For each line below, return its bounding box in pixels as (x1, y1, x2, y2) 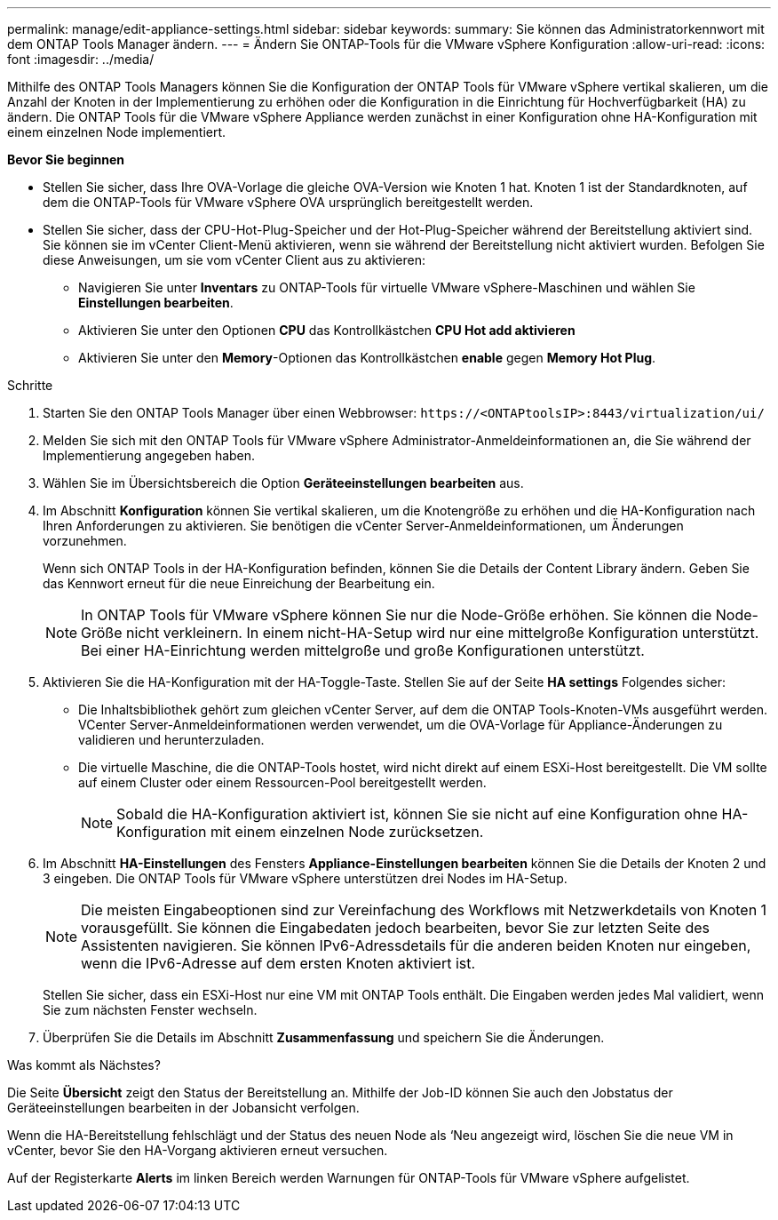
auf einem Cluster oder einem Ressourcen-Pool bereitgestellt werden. (78, 775, 487, 790)
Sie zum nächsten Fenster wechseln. (43, 1002, 258, 1017)
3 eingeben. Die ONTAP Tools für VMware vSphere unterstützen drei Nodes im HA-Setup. (43, 871, 568, 886)
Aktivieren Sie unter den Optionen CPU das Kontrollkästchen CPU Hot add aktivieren (78, 323, 576, 338)
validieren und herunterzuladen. (78, 732, 265, 747)
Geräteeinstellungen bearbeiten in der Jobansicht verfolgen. (7, 1100, 360, 1115)
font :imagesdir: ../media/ (7, 52, 155, 67)
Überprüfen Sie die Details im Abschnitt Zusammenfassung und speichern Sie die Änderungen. (43, 1030, 605, 1045)
